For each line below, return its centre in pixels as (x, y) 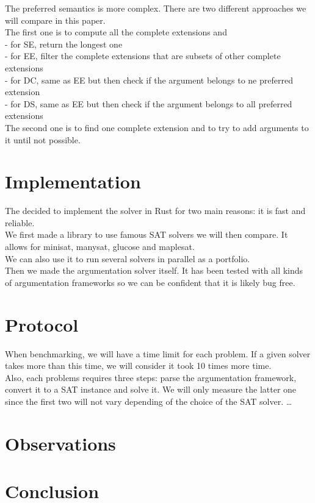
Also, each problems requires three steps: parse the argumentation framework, (151, 377)
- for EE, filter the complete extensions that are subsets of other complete (143, 56)
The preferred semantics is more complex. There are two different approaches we (156, 8)
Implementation (73, 181)
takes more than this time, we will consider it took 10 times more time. (138, 366)
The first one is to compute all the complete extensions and (116, 32)
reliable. (20, 222)
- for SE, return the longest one (64, 44)
